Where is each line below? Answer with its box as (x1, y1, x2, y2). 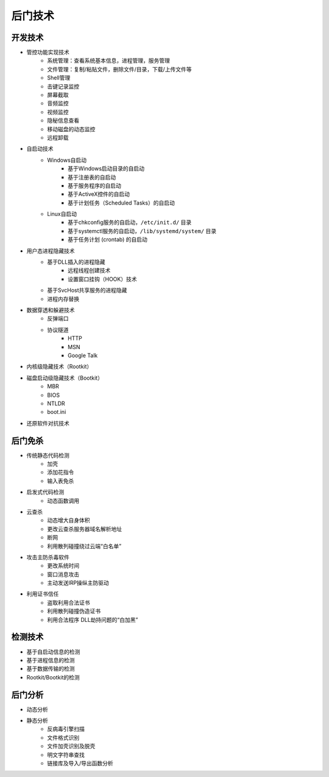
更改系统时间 (47, 562, 79, 569)
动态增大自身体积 (47, 516, 90, 524)
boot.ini (47, 408, 66, 416)
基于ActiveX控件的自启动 (68, 190, 130, 198)
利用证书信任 (26, 590, 59, 598)
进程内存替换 (47, 295, 79, 302)
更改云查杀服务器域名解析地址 (47, 525, 122, 532)
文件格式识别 (47, 734, 79, 741)
